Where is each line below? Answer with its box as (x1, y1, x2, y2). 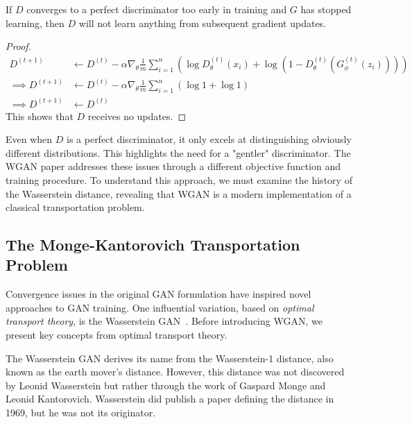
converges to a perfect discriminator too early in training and (26, 2, 287, 16)
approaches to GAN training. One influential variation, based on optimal (6, 300, 314, 314)
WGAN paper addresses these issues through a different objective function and (6, 159, 341, 173)
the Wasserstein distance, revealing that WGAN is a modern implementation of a (6, 186, 352, 201)
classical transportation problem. (6, 200, 145, 214)
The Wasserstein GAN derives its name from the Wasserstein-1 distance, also (6, 350, 334, 365)
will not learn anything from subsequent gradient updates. (78, 15, 326, 30)
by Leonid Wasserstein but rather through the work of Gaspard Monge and (6, 378, 326, 392)
